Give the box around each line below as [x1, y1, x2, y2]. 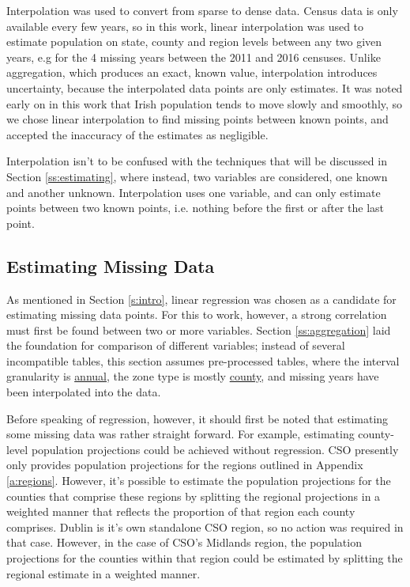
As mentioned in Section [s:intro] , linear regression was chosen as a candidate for [6, 290, 397, 307]
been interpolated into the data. [6, 384, 161, 400]
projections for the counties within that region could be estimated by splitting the [6, 550, 403, 566]
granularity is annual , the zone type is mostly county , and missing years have [6, 368, 379, 384]
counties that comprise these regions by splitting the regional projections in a [6, 487, 381, 504]
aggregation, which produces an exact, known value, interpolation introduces [6, 64, 378, 81]
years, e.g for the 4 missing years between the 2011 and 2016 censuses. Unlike [6, 48, 381, 65]
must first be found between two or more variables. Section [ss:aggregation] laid [6, 321, 391, 338]
